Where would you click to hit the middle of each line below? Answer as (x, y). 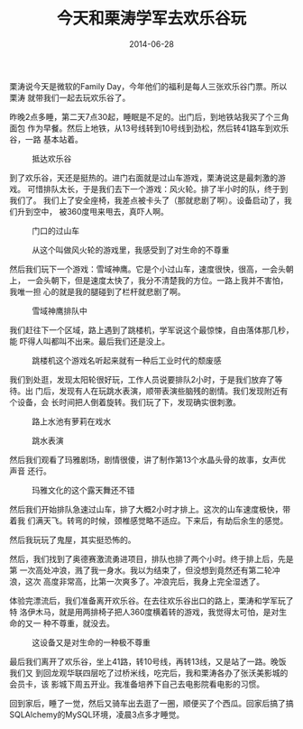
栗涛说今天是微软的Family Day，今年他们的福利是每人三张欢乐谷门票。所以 (148, 86)
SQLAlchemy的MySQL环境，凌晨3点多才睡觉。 (97, 715)
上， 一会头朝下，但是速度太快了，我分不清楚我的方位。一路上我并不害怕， (149, 280)
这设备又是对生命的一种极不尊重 (91, 642)
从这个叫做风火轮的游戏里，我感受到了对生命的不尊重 (131, 250)
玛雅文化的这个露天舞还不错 (83, 490)
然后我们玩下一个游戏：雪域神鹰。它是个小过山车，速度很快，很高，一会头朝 (151, 269)
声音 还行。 (30, 471)
